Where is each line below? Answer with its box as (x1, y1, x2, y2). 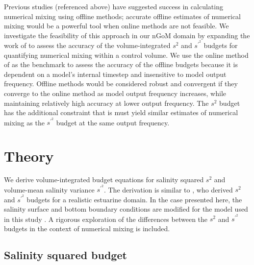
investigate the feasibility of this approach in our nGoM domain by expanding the (4, 30, 250, 40)
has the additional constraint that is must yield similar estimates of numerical (4, 107, 238, 118)
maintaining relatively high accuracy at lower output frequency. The (4, 97, 209, 108)
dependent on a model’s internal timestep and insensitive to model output (4, 69, 227, 79)
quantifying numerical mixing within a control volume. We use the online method (4, 49, 249, 60)
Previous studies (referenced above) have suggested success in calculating (4, 1, 223, 11)
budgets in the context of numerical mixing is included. (4, 223, 170, 234)
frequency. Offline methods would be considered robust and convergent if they (4, 78, 238, 89)
